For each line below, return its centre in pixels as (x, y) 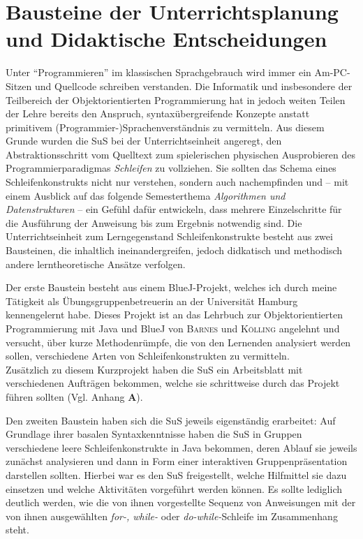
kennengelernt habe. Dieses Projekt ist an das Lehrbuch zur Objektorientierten (174, 315)
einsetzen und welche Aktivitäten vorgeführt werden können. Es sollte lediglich (174, 488)
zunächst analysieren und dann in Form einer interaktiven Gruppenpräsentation (177, 461)
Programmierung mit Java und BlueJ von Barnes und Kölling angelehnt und (173, 328)
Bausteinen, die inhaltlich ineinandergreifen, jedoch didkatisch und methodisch (174, 250)
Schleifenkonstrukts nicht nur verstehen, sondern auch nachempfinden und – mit (177, 182)
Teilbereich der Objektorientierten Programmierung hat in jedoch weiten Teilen (176, 99)
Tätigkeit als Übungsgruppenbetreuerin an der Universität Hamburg (152, 301)
